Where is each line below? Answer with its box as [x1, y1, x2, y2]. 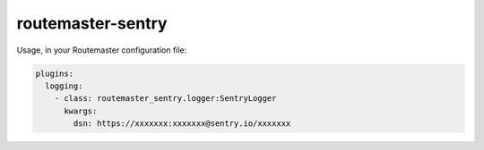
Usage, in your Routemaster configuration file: [16, 45, 187, 55]
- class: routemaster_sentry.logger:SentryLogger [54, 94, 277, 104]
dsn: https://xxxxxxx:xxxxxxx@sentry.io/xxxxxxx [73, 119, 291, 129]
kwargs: [64, 105, 98, 116]
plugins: [35, 68, 74, 79]
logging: [45, 80, 83, 91]
